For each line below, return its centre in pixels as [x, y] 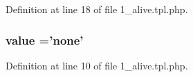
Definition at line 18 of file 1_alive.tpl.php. [97, 9]
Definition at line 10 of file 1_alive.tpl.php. [97, 65]
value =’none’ [45, 40]
